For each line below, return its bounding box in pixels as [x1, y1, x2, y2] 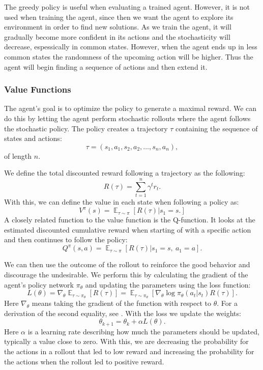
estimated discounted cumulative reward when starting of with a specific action [4, 224, 251, 235]
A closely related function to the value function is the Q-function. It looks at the [4, 214, 255, 225]
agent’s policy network [4, 279, 74, 290]
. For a [217, 298, 238, 308]
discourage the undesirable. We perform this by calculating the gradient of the [4, 269, 248, 280]
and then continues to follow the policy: [4, 234, 128, 245]
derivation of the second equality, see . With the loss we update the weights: [4, 307, 241, 318]
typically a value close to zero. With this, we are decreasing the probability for [4, 336, 249, 347]
